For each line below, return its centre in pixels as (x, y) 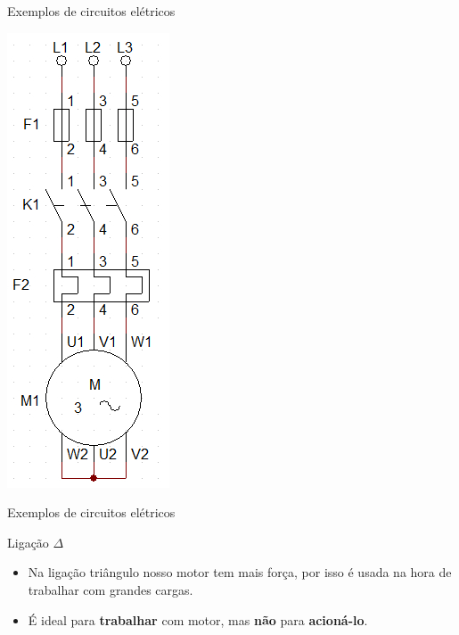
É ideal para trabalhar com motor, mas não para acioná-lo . (198, 619)
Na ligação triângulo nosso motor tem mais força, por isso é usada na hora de (240, 572)
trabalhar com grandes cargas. (111, 589)
